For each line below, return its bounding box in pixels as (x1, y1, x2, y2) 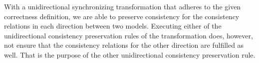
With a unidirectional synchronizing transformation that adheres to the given (4, 1, 241, 11)
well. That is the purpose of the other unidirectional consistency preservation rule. (4, 49, 256, 60)
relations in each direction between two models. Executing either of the (4, 21, 222, 31)
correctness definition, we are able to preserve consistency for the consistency (4, 11, 240, 21)
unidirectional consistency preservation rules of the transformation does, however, (4, 30, 253, 40)
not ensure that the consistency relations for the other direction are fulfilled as (4, 40, 244, 50)
